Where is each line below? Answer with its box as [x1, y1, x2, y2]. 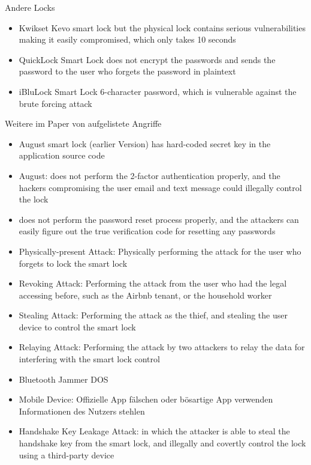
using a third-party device [19, 448, 114, 461]
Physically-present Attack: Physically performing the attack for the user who [19, 245, 301, 257]
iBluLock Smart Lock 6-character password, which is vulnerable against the [19, 85, 297, 97]
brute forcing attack [19, 97, 92, 109]
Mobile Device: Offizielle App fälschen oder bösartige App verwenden [19, 393, 273, 406]
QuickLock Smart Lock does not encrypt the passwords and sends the [19, 53, 276, 65]
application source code [19, 149, 105, 162]
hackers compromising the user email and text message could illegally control [19, 181, 302, 193]
